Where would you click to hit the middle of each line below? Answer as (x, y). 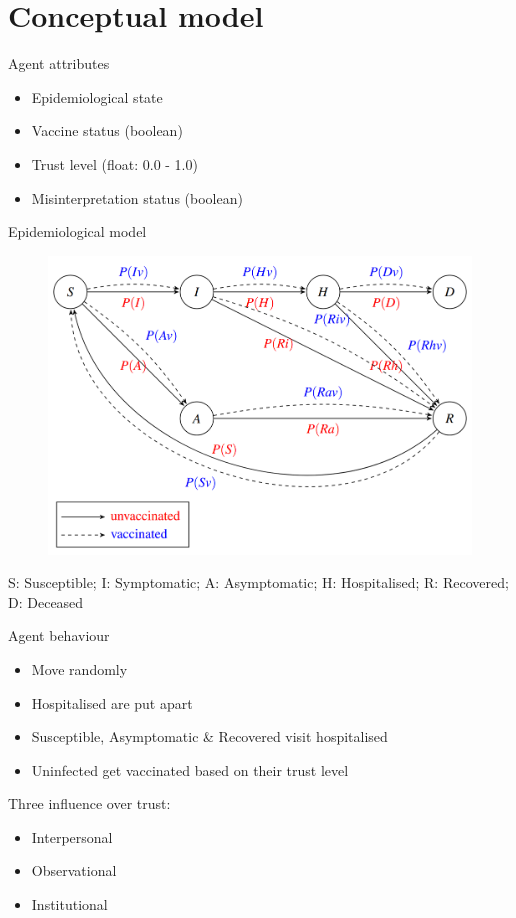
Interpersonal (72, 836)
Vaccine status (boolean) (107, 130)
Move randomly (79, 668)
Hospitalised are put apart (112, 702)
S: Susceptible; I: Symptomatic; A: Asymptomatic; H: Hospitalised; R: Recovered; (258, 582)
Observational (74, 870)
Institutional (69, 904)
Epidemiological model (77, 231)
